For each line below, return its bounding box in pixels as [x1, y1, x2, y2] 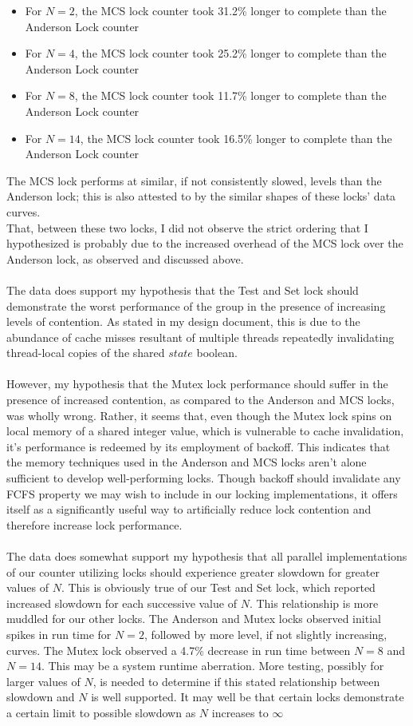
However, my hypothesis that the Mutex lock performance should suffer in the [6, 375, 388, 392]
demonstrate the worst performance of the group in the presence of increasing [6, 297, 386, 314]
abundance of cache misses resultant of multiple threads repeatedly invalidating [6, 328, 395, 345]
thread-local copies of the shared [6, 344, 165, 361]
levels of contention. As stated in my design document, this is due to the [6, 313, 360, 330]
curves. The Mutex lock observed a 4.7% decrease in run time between [6, 641, 351, 658]
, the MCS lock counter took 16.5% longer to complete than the [80, 129, 392, 146]
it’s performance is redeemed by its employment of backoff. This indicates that [6, 438, 391, 454]
